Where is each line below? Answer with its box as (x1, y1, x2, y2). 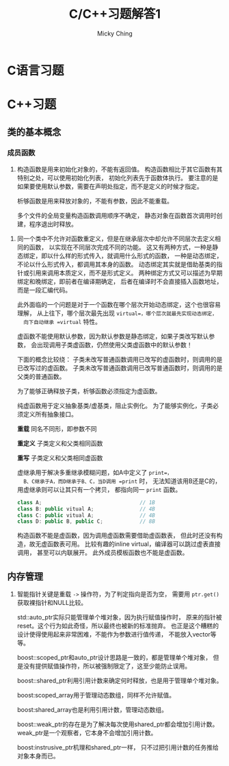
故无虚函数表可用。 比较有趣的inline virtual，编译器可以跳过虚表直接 (29, 540, 221, 548)
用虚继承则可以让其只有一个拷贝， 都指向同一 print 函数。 (16, 485, 182, 493)
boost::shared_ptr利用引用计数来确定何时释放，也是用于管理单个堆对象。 (16, 676, 223, 685)
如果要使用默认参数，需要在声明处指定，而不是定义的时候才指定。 (16, 182, 203, 190)
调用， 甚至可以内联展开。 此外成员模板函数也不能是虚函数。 (16, 549, 189, 557)
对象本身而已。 (16, 752, 59, 761)
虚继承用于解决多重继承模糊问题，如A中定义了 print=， (16, 468, 173, 476)
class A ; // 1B (16, 499, 155, 506)
